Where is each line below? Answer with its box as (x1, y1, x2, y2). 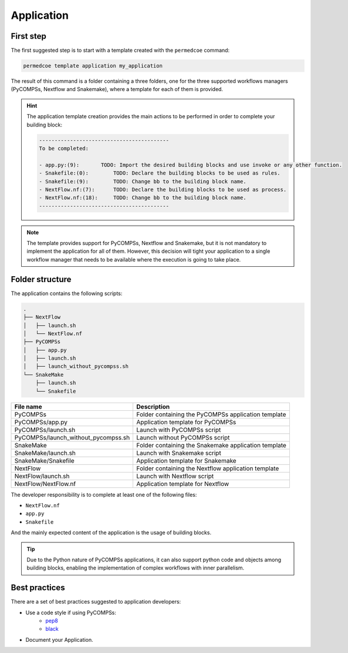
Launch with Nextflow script (136, 472, 214, 480)
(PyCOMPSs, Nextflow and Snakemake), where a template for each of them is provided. (11, 86, 223, 93)
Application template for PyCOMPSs (136, 418, 236, 426)
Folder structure (11, 274, 72, 284)
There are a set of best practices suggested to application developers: (11, 598, 181, 605)
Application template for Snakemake (136, 456, 237, 464)
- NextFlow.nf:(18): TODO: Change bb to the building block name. (39, 195, 246, 201)
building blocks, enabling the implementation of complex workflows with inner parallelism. (26, 564, 245, 571)
